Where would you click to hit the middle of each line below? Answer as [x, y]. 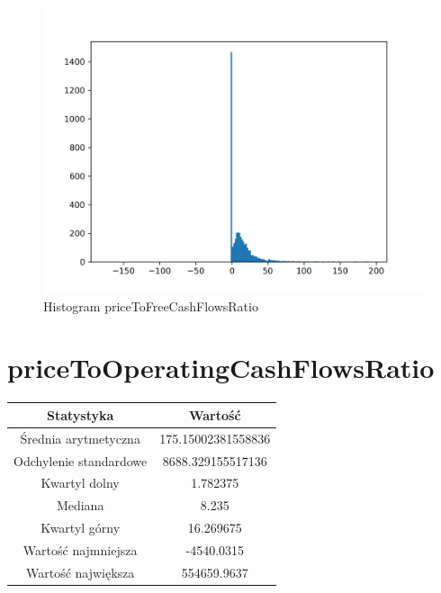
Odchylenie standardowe [81, 460]
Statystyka [80, 414]
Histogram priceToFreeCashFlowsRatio [151, 305]
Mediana [80, 505]
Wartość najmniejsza [80, 549]
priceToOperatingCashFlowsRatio [221, 368]
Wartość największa [80, 572]
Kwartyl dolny [80, 483]
